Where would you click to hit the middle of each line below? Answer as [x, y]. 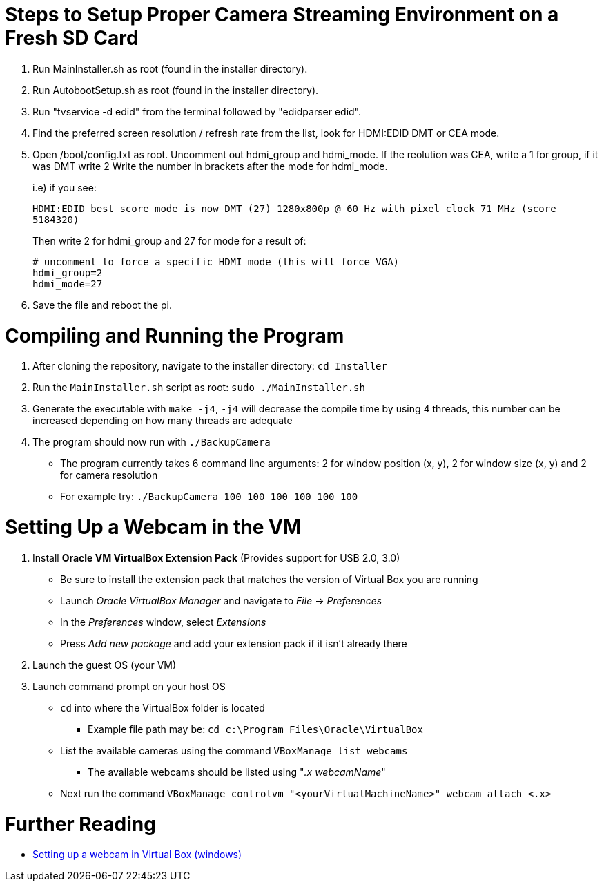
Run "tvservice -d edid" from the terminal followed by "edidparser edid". [197, 111]
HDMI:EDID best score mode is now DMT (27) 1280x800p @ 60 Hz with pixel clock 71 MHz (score [294, 208]
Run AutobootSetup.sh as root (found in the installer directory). [176, 90]
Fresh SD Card [72, 38]
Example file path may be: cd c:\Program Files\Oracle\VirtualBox [255, 729]
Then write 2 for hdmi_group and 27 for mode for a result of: [169, 240]
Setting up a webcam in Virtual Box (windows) [137, 855]
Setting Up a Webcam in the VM [153, 527]
